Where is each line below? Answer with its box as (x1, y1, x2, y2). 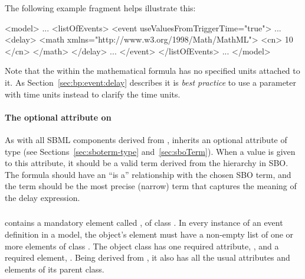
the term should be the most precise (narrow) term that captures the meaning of (5, 180, 297, 192)
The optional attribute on (5, 111, 111, 123)
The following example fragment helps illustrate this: (5, 2, 196, 14)
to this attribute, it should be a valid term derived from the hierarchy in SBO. (5, 157, 288, 169)
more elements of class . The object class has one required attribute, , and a (5, 239, 279, 252)
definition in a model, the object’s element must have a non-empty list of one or (5, 228, 294, 241)
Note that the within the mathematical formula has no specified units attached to (5, 64, 300, 77)
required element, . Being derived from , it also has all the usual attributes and (5, 251, 290, 264)
